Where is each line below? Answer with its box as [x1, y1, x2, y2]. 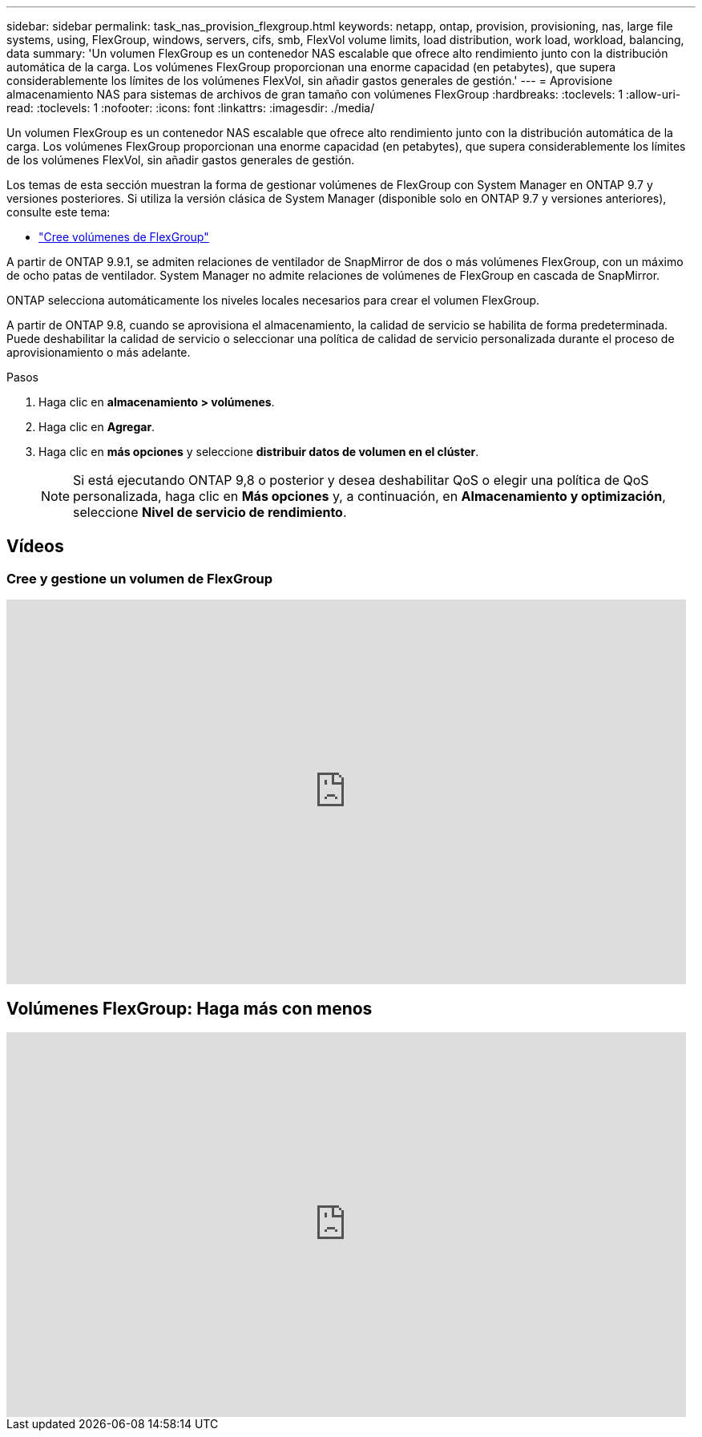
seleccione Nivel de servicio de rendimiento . [73, 504, 347, 520]
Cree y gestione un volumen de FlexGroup [6, 570, 273, 587]
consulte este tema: [6, 205, 111, 219]
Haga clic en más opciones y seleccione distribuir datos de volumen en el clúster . [38, 445, 479, 458]
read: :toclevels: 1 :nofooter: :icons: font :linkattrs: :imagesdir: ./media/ [6, 101, 375, 115]
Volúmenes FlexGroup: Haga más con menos [6, 998, 373, 1019]
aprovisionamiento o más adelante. [6, 345, 191, 359]
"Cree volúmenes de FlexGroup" [38, 230, 209, 244]
